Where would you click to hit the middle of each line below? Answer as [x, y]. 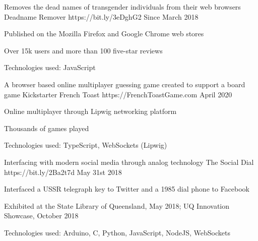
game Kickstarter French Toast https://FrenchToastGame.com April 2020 [118, 94]
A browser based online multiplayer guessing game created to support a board [125, 84]
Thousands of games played [47, 128]
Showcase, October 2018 [41, 216]
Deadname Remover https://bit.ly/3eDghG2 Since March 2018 [101, 16]
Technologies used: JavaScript [50, 67]
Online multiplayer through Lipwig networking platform [90, 111]
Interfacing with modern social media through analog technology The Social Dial [129, 162]
